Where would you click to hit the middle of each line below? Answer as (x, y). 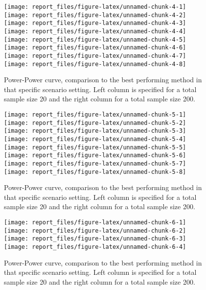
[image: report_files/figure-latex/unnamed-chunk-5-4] (95, 139)
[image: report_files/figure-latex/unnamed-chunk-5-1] (95, 115)
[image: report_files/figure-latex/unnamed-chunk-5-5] (95, 147)
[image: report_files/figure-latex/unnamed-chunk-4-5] (95, 39)
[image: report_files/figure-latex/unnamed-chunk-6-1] (95, 223)
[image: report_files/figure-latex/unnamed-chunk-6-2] (95, 230)
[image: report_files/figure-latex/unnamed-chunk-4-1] (95, 7)
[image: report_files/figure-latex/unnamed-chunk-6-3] (95, 239)
